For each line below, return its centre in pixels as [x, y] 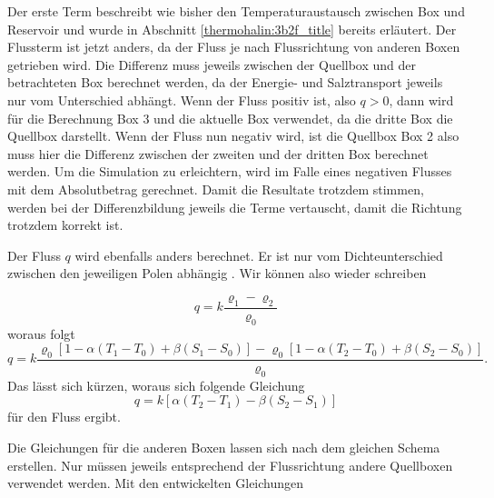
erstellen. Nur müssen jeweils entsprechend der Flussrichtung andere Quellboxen [230, 465]
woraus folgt [41, 333]
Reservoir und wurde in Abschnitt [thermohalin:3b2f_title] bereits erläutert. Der [232, 29]
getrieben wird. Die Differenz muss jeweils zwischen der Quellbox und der [212, 64]
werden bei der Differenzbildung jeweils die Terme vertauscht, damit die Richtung [235, 207]
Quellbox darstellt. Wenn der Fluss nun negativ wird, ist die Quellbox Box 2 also [233, 136]
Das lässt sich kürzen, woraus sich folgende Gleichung [156, 385]
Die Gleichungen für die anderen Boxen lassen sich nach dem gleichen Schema [224, 447]
